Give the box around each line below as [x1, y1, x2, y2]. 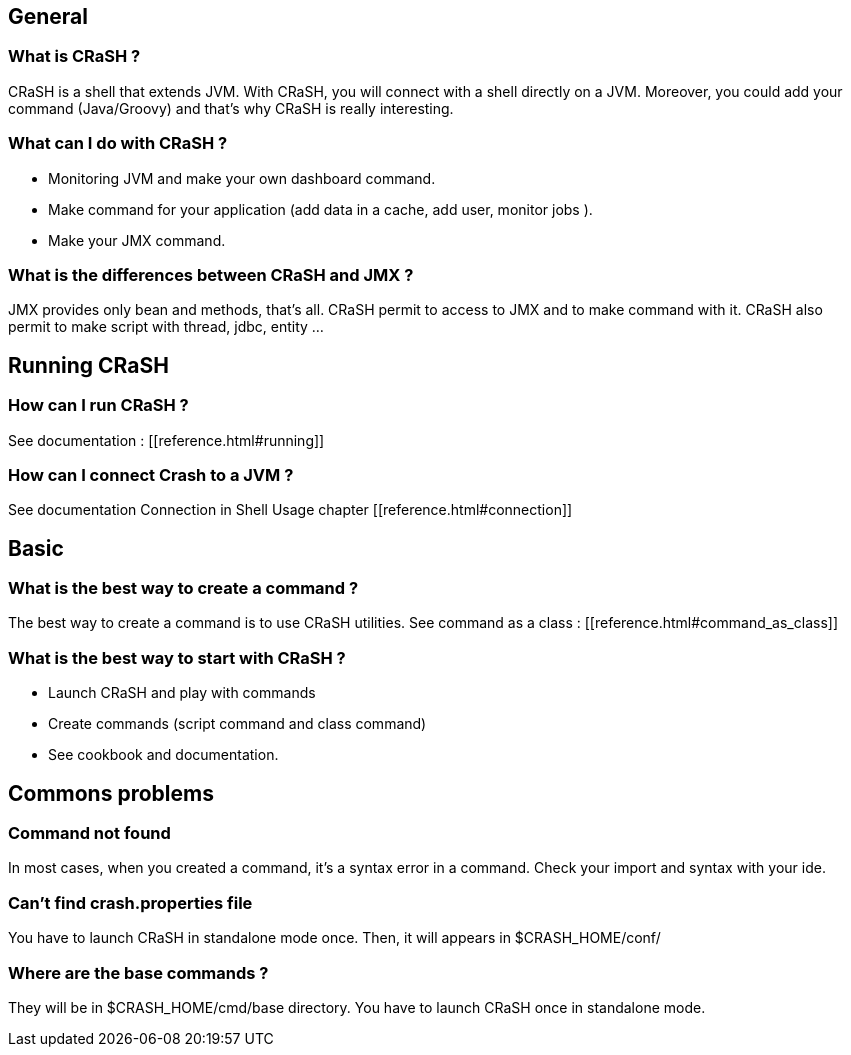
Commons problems [8, 780, 214, 806]
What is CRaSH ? [8, 46, 141, 67]
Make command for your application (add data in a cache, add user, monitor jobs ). [48, 200, 593, 218]
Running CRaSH [8, 352, 169, 378]
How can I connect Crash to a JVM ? [8, 464, 294, 485]
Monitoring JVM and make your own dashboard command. [48, 169, 436, 187]
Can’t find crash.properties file [8, 892, 253, 913]
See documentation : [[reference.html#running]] [8, 431, 325, 449]
